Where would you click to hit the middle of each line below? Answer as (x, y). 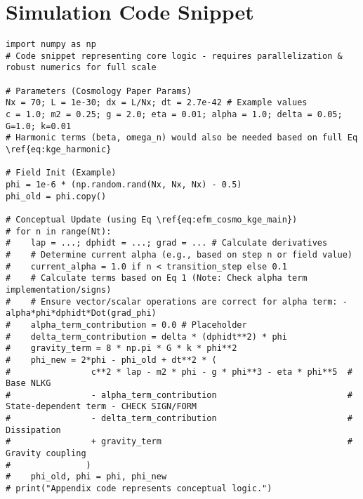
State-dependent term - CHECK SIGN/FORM (101, 407)
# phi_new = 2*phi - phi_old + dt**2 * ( (111, 360)
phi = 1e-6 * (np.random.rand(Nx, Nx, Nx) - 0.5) (124, 185)
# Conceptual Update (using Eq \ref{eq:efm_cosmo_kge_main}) (152, 219)
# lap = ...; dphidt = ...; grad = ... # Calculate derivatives (167, 243)
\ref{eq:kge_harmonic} (59, 150)
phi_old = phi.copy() (56, 196)
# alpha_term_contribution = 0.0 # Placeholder (126, 325)
